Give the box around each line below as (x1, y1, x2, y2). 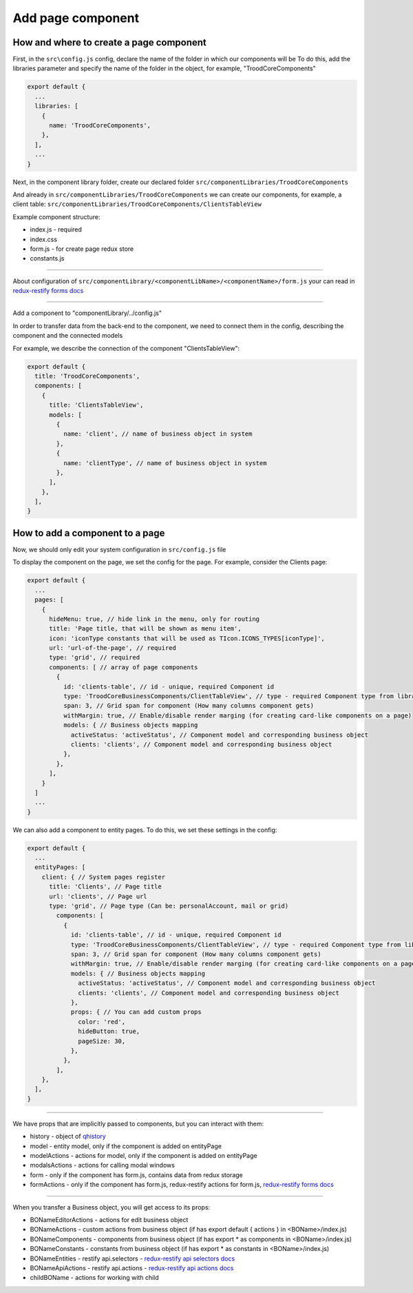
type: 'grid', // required (49, 653, 140, 662)
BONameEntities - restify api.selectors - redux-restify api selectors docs (30, 1254, 235, 1263)
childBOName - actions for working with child (30, 1274, 160, 1282)
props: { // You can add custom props (70, 1008, 202, 1016)
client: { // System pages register (41, 873, 165, 881)
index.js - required (30, 225, 83, 234)
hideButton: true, (78, 1028, 140, 1035)
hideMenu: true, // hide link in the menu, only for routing (49, 615, 260, 623)
